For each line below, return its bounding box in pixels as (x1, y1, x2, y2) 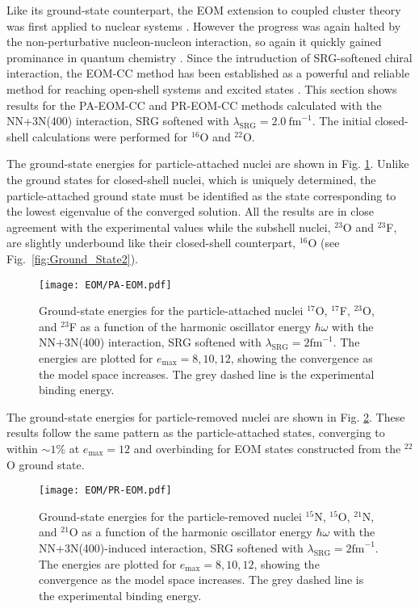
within (6, 439, 38, 456)
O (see (308, 234, 340, 251)
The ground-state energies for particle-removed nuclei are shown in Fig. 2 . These (6, 408, 405, 425)
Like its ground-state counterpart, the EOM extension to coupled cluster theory (6, 2, 401, 18)
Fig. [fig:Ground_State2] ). (6, 250, 138, 267)
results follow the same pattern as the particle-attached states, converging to (6, 424, 385, 441)
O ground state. (6, 456, 85, 472)
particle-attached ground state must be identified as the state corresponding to (6, 187, 396, 204)
